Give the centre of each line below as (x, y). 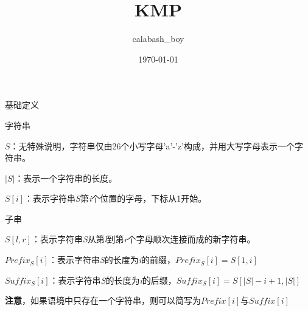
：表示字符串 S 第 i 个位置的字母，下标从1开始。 (116, 198)
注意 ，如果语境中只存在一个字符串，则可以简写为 (103, 300)
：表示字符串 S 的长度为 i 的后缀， (113, 280)
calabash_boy (158, 39)
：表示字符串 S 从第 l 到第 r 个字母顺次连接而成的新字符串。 (144, 239)
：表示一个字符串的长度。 (66, 178)
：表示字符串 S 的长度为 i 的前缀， (112, 260)
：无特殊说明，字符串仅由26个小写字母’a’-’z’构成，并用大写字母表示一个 (152, 145)
